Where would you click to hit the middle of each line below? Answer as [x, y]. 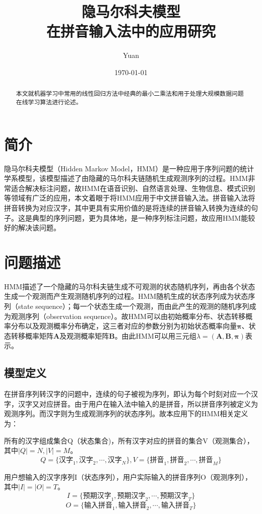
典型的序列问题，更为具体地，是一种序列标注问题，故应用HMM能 [140, 217]
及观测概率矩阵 [84, 335]
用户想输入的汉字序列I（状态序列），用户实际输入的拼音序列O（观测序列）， [128, 476]
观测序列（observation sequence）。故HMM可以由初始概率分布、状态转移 [128, 316]
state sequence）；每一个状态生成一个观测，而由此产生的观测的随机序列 [134, 306]
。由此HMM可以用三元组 [155, 335]
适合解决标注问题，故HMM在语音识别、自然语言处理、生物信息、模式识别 [133, 188]
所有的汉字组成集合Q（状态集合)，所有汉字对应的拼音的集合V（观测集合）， [129, 440]
